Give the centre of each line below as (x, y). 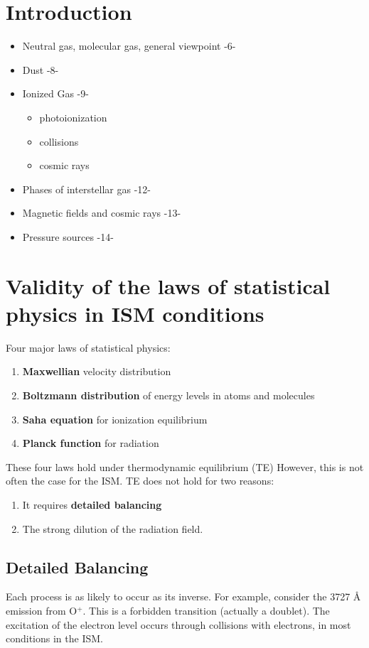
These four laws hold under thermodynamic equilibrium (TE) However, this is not (185, 466)
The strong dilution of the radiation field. (113, 528)
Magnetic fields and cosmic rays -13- (102, 213)
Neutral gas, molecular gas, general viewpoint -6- (129, 46)
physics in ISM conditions (135, 313)
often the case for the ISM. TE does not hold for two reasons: (140, 481)
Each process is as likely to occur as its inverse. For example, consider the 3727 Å (183, 596)
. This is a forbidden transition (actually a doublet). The (206, 610)
